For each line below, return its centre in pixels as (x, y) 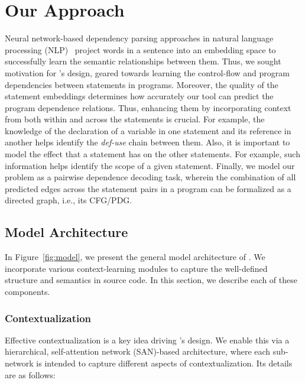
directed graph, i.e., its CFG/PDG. (69, 200)
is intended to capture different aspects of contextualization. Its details (164, 363)
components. (27, 292)
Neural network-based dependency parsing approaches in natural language (139, 38)
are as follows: (30, 374)
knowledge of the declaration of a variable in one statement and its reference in (148, 130)
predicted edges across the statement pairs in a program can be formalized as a (148, 188)
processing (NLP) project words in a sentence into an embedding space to (140, 49)
